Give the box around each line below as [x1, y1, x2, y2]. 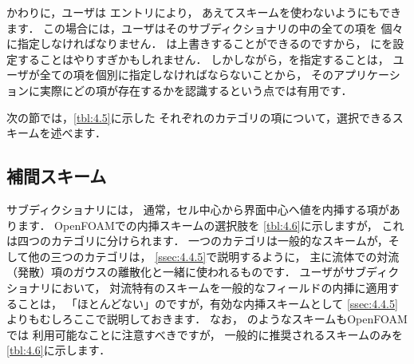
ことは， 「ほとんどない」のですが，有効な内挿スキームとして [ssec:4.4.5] [17, 295, 398, 311]
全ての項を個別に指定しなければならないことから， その [39, 66, 333, 83]
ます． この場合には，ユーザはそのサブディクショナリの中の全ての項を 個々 [6, 19, 404, 36]
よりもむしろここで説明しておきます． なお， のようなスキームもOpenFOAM [6, 311, 408, 327]
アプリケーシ [333, 66, 400, 83]
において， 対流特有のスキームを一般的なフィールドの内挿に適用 [50, 279, 388, 295]
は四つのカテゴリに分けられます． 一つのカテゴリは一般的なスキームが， [6, 232, 388, 249]
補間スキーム [6, 164, 107, 188]
